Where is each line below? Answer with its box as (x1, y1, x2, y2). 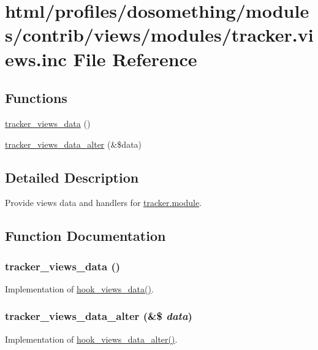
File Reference (73, 46, 197, 71)
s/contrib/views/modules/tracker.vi (5, 22, 314, 47)
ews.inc (5, 46, 67, 71)
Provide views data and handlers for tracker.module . (5, 196, 202, 209)
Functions (5, 88, 67, 107)
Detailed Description (5, 167, 139, 186)
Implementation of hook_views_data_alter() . (5, 332, 178, 345)
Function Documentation (5, 226, 166, 245)
